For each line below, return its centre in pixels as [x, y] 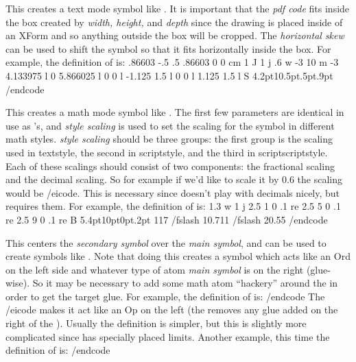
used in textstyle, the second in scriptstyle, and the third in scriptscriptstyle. [167, 152]
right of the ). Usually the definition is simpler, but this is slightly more [156, 323]
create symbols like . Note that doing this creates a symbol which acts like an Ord [178, 256]
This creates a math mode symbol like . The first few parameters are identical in [175, 112]
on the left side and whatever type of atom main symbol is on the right [155, 269]
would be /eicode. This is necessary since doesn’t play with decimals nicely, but [173, 192]
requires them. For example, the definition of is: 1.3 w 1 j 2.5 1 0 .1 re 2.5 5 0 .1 [173, 206]
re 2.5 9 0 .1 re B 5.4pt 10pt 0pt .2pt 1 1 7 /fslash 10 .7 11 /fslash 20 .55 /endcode [167, 219]
